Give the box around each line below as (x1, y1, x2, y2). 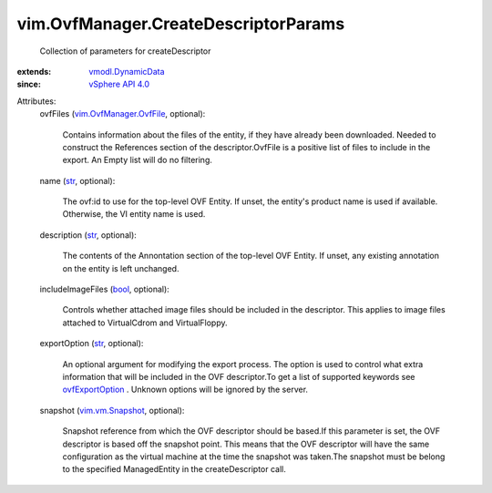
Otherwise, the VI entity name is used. (62, 209, 206, 220)
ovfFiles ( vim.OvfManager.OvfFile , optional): (39, 108, 206, 119)
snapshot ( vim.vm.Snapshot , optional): (39, 405, 185, 416)
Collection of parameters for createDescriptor (39, 46, 211, 56)
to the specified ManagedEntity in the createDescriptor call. (62, 464, 287, 475)
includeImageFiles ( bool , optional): (39, 283, 170, 295)
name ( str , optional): (39, 175, 116, 186)
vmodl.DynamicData (88, 66, 165, 77)
